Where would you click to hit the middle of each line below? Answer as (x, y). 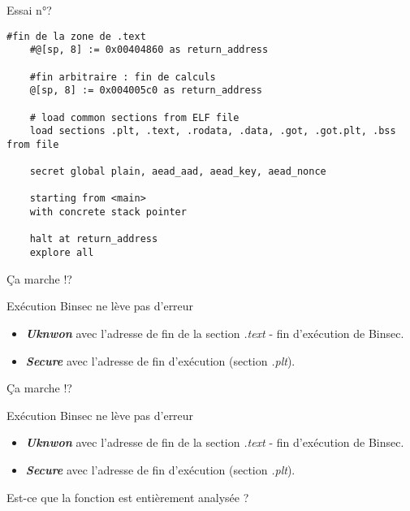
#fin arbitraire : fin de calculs (123, 77)
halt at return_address (94, 239)
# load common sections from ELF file (134, 117)
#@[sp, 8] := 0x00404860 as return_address (149, 50)
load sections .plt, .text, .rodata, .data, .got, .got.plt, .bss (213, 131)
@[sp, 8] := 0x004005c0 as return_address (146, 91)
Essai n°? (29, 10)
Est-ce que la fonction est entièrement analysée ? (128, 497)
